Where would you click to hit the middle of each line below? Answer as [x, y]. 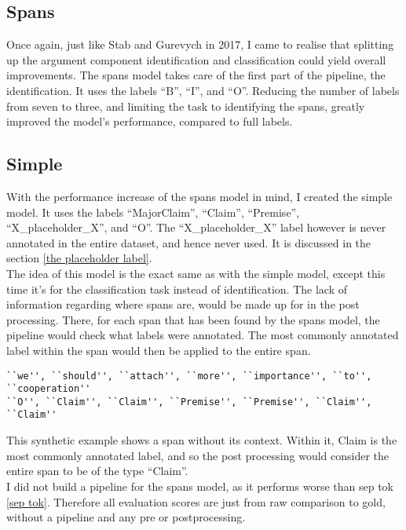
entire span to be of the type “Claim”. [97, 471]
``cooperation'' [49, 389]
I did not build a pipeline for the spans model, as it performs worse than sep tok [200, 486]
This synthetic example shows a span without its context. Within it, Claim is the [202, 440]
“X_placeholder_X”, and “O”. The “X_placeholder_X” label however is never [196, 227]
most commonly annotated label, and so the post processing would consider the [198, 455]
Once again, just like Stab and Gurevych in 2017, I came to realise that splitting [200, 44]
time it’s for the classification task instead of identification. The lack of [177, 289]
